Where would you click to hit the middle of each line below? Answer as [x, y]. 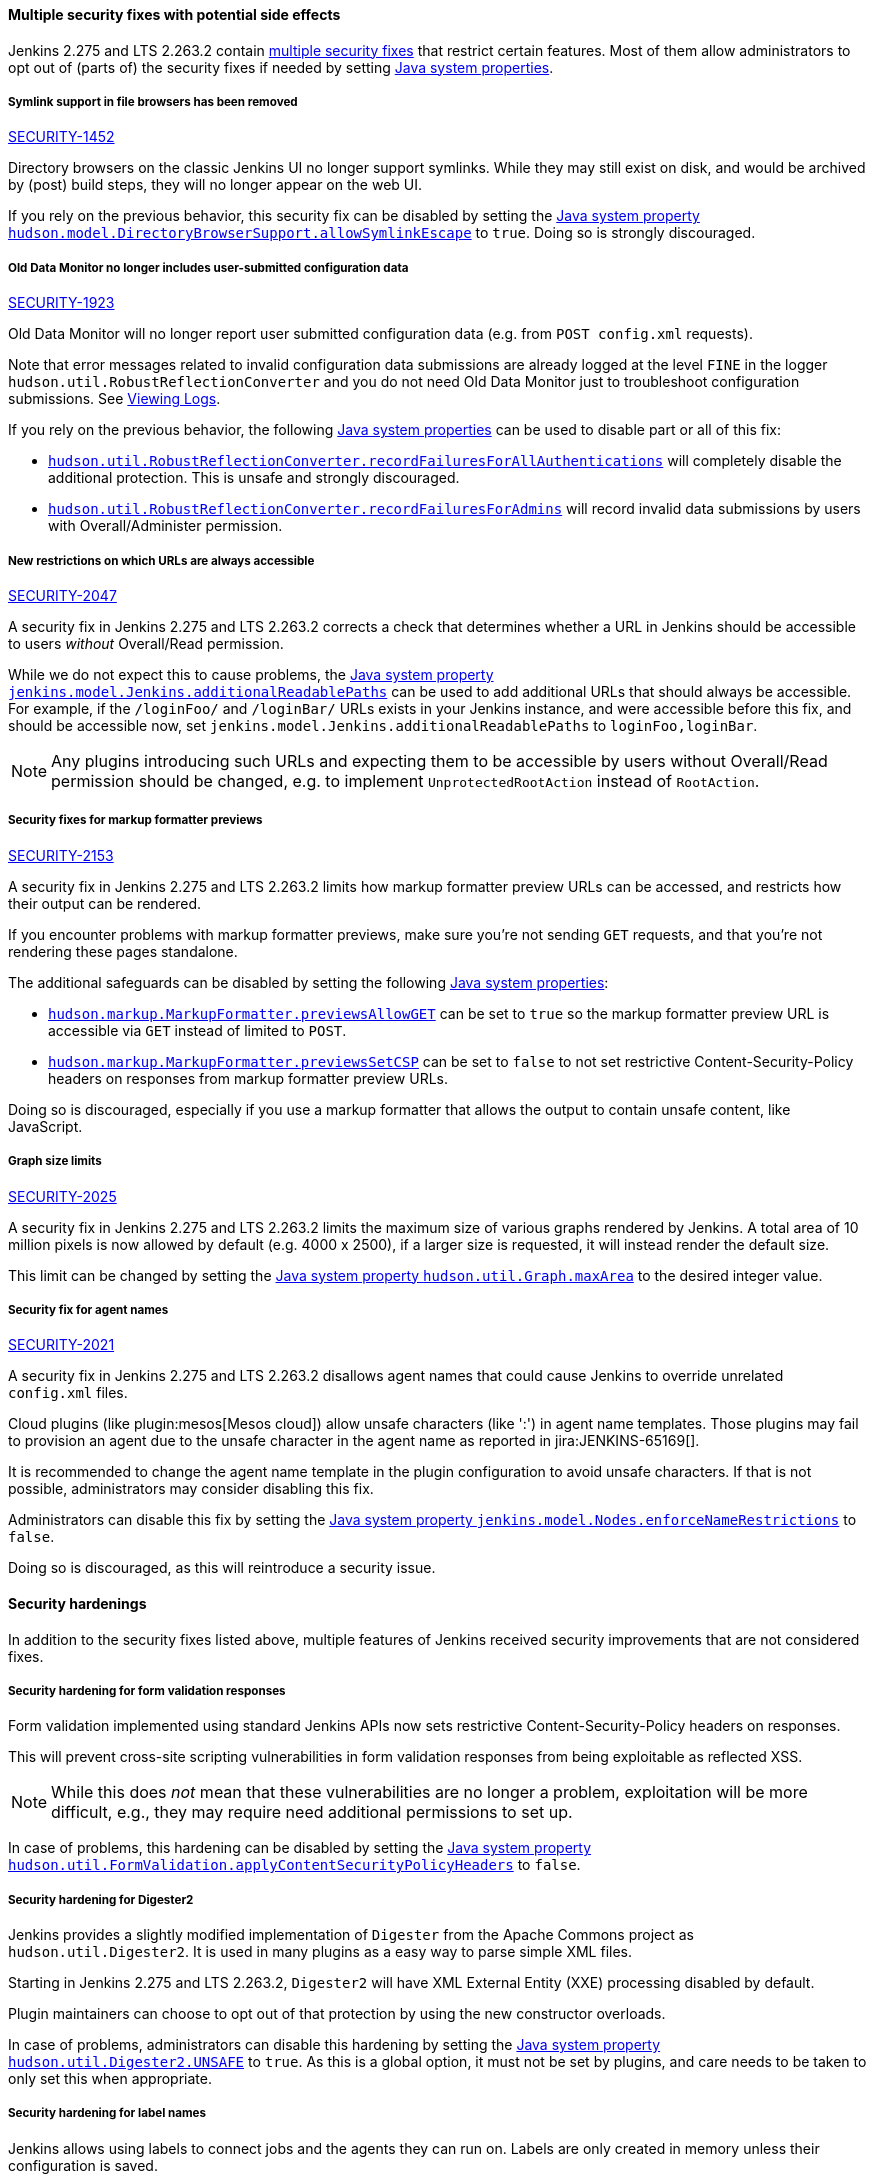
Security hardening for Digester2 [101, 1899]
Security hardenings [77, 1603]
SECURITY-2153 [61, 855]
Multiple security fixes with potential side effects [174, 14]
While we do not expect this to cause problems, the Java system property [251, 674]
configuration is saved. [83, 2165]
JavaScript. [45, 1126]
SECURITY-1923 [61, 303]
